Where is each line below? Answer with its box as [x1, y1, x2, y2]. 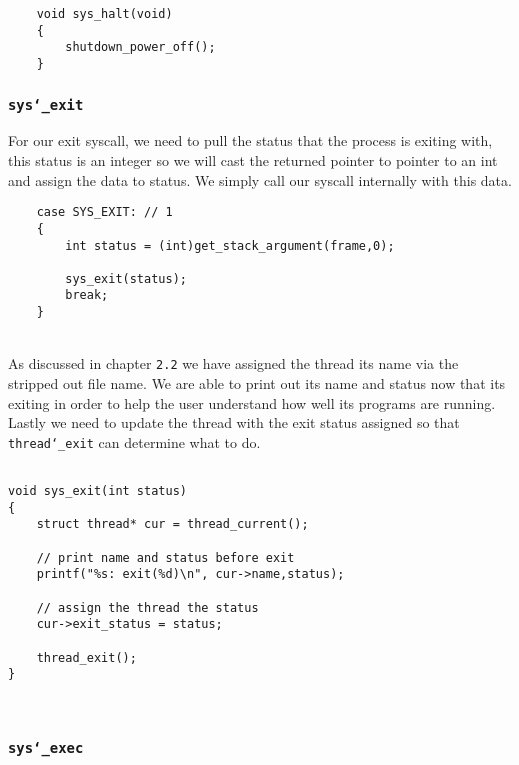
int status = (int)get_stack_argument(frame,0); [65, 238, 395, 253]
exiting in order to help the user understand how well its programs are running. [8, 392, 496, 413]
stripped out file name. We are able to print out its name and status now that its [8, 373, 506, 394]
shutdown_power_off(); [65, 40, 216, 55]
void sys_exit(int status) [8, 484, 187, 499]
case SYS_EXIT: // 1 [36, 205, 173, 220]
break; [65, 288, 109, 303]
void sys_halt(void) [36, 7, 173, 21]
